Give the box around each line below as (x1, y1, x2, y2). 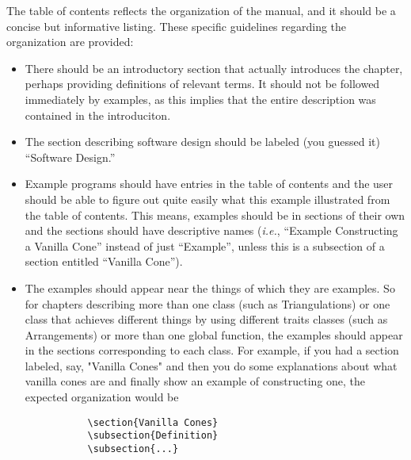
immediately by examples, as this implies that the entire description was (25, 90, 376, 107)
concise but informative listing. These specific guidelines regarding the (6, 17, 347, 34)
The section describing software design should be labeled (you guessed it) (25, 133, 381, 150)
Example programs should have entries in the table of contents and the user (25, 175, 394, 192)
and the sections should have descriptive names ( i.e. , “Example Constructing (25, 222, 398, 239)
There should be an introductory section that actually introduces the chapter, (25, 59, 403, 76)
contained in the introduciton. (25, 106, 171, 123)
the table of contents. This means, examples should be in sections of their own (25, 206, 405, 223)
